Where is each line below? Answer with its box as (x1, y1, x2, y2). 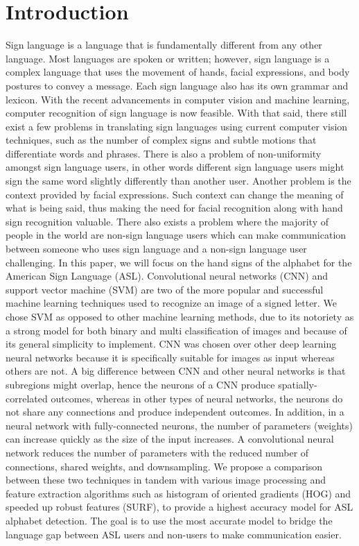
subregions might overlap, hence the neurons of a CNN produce (6, 377, 275, 391)
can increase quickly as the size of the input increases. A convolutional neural (6, 432, 334, 446)
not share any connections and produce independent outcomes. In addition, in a (6, 404, 344, 419)
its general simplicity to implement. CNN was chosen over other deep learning (6, 336, 337, 351)
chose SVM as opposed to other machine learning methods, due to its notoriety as (6, 309, 354, 323)
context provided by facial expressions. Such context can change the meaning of (6, 187, 344, 201)
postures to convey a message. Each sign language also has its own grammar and (6, 78, 349, 92)
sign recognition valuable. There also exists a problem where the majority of (6, 214, 329, 228)
